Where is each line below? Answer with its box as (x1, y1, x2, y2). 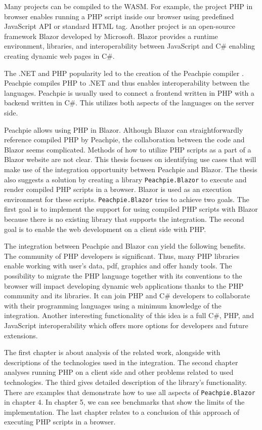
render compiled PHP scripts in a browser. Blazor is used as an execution (4, 184, 232, 194)
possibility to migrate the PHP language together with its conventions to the (4, 270, 242, 281)
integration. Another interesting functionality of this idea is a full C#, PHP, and (4, 310, 254, 321)
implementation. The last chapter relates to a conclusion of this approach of (4, 406, 240, 417)
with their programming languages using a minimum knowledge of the (4, 300, 222, 310)
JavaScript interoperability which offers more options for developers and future (4, 320, 248, 330)
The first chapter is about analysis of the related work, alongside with (4, 347, 221, 358)
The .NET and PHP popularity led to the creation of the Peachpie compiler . (4, 67, 244, 78)
